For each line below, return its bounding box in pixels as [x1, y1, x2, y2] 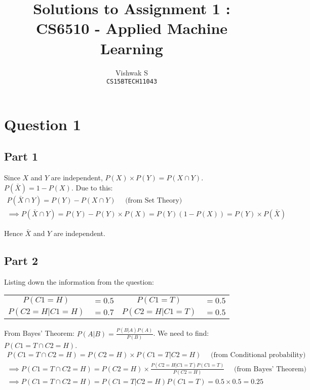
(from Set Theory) [125, 197, 182, 204]
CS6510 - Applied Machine [35, 18, 228, 38]
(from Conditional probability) [211, 352, 306, 359]
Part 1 [4, 148, 38, 164]
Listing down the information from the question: [4, 276, 154, 287]
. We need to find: [153, 328, 209, 338]
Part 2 [4, 252, 38, 268]
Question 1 [4, 113, 81, 134]
